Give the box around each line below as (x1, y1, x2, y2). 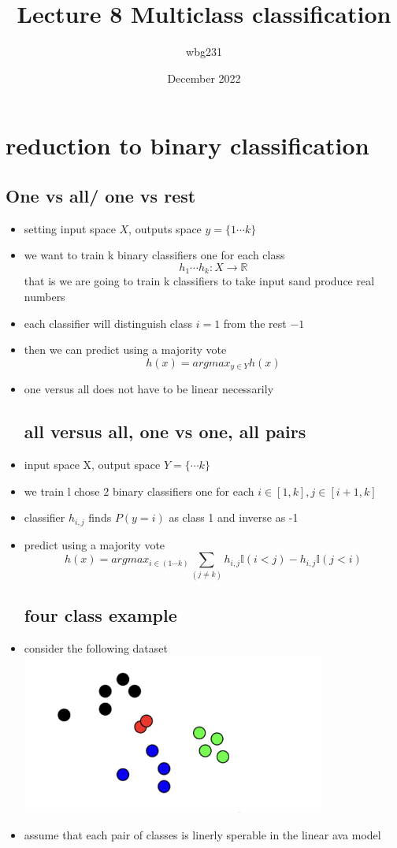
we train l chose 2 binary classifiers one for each (24, 482, 254, 499)
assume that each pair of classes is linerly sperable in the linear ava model (24, 827, 381, 843)
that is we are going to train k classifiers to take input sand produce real (24, 273, 375, 289)
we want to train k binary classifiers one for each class (24, 247, 285, 263)
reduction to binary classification (6, 129, 369, 162)
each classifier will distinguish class (24, 314, 193, 331)
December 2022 (167, 69, 241, 86)
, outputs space (128, 220, 202, 236)
